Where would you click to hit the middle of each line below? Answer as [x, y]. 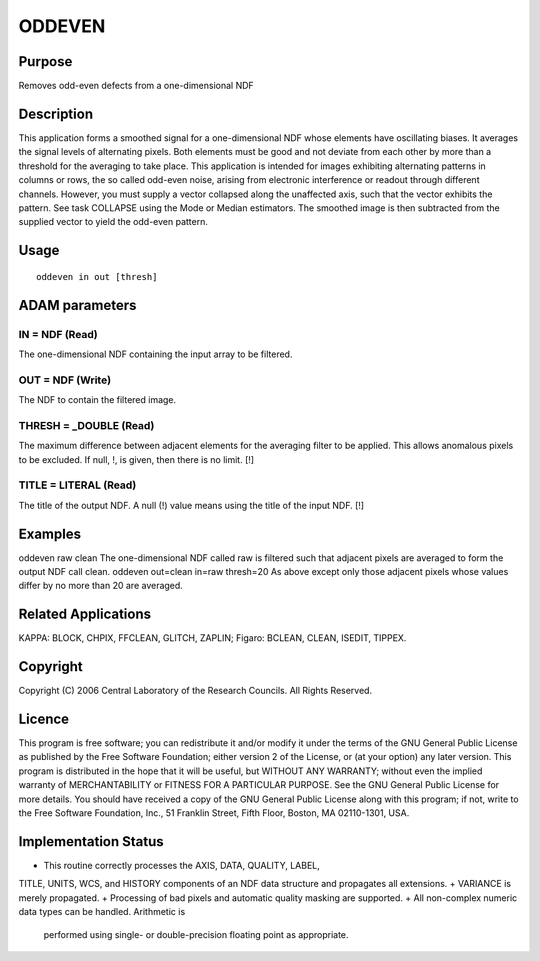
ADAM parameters [77, 305]
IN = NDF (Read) [58, 334]
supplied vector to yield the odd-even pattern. [113, 222]
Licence [44, 719]
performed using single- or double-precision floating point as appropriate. [196, 934]
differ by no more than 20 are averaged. [101, 586]
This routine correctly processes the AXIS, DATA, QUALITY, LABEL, [181, 865]
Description [56, 113]
